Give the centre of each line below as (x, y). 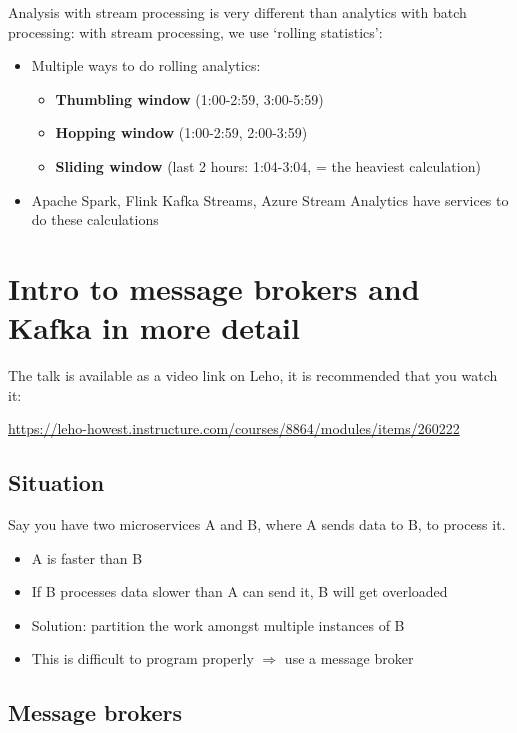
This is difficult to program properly (142, 658)
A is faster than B (87, 557)
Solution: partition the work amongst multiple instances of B (218, 624)
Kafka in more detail (154, 327)
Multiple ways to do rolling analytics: (146, 65)
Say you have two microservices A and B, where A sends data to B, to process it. (257, 524)
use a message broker (349, 658)
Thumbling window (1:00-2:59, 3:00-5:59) (189, 98)
